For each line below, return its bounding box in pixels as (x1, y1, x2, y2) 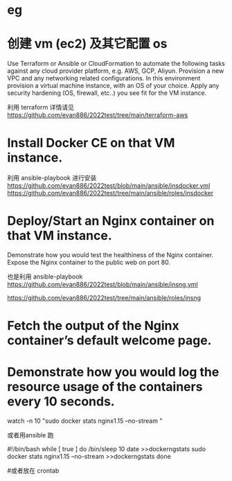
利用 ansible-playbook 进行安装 (7, 174, 97, 182)
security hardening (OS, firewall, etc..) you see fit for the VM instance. (7, 89, 207, 97)
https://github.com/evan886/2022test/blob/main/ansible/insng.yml (7, 280, 199, 288)
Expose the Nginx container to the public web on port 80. (7, 259, 171, 266)
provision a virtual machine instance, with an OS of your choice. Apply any (7, 82, 220, 90)
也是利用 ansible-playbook (7, 272, 83, 281)
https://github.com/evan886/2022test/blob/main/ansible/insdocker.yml (7, 182, 211, 190)
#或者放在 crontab (7, 466, 60, 475)
